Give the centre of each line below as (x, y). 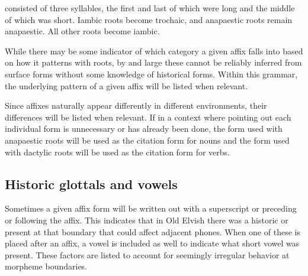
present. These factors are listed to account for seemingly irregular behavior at (147, 254)
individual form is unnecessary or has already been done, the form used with (144, 129)
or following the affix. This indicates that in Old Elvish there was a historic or (147, 220)
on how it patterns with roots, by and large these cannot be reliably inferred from (153, 62)
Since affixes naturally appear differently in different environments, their (136, 105)
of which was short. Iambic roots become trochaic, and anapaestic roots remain (149, 19)
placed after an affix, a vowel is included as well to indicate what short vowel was (152, 243)
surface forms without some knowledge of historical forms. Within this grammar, (151, 74)
